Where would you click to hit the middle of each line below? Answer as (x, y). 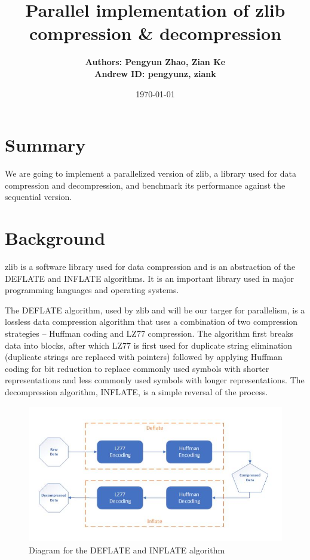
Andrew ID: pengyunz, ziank (155, 73)
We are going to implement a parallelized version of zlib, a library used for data (151, 173)
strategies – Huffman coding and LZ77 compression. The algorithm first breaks (149, 333)
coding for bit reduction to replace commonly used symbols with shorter (137, 368)
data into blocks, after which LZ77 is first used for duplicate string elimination (149, 345)
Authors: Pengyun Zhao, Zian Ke (155, 62)
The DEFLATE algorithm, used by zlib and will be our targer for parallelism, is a (155, 310)
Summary (45, 145)
